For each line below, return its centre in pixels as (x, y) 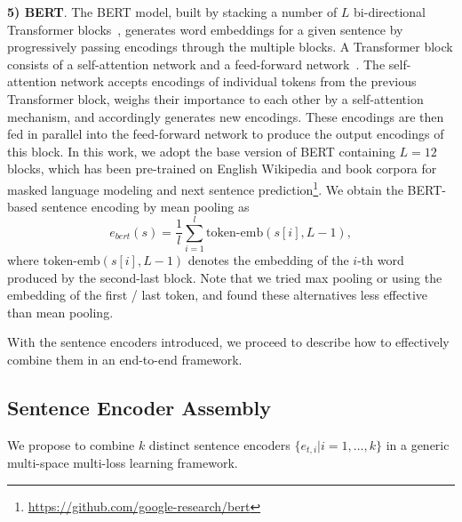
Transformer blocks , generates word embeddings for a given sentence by (205, 29)
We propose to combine (71, 444)
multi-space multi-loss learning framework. (123, 463)
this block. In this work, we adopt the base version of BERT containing (201, 151)
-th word (381, 259)
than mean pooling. (60, 312)
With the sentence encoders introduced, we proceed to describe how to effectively (228, 342)
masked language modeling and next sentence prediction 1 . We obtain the (205, 188)
